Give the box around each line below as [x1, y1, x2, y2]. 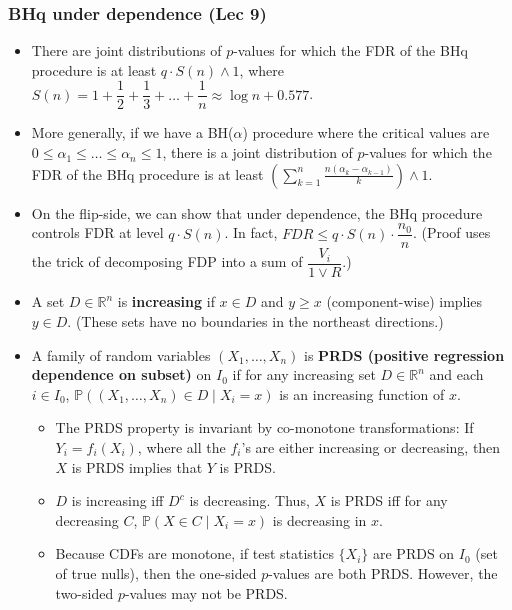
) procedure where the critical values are [242, 122, 490, 143]
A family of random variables [31, 344, 211, 365]
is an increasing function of [279, 383, 445, 404]
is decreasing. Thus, [189, 490, 310, 511]
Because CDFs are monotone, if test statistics [55, 543, 334, 564]
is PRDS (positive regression [304, 344, 505, 365]
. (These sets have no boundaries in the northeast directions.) [67, 310, 444, 331]
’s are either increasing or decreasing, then [241, 436, 501, 457]
